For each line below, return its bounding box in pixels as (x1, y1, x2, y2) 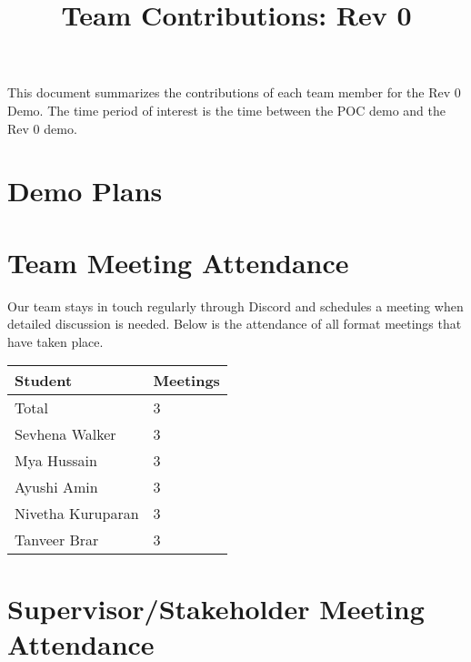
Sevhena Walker (15, 423, 116, 445)
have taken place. (7, 331, 104, 351)
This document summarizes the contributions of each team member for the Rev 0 (7, 83, 461, 102)
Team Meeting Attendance (7, 243, 349, 280)
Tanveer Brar (15, 529, 99, 551)
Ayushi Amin (15, 476, 98, 498)
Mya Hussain (15, 450, 97, 472)
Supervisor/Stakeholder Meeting (7, 589, 425, 626)
